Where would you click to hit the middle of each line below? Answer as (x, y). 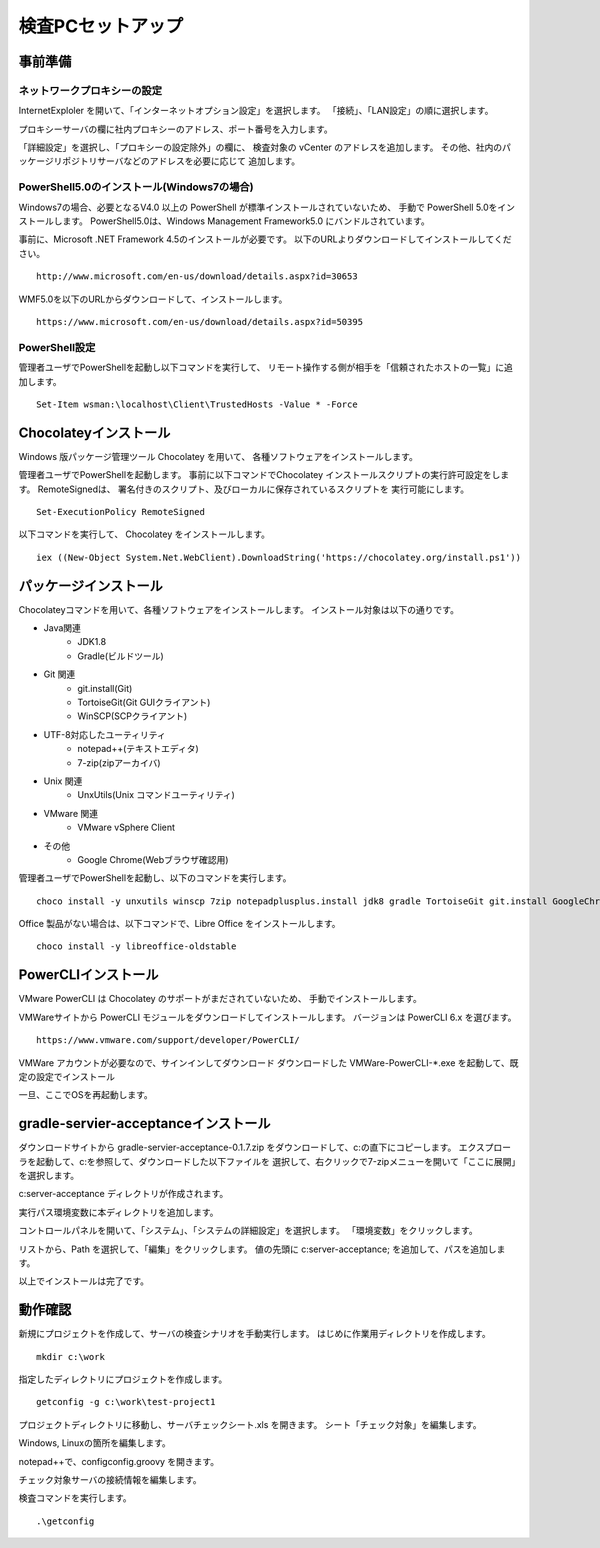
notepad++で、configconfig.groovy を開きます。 (119, 1461)
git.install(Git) (105, 688)
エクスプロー (485, 1147)
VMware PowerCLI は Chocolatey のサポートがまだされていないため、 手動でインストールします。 (220, 999)
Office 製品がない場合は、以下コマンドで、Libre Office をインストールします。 (179, 924)
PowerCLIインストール (88, 975)
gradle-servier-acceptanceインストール (144, 1123)
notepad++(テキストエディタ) (138, 749)
